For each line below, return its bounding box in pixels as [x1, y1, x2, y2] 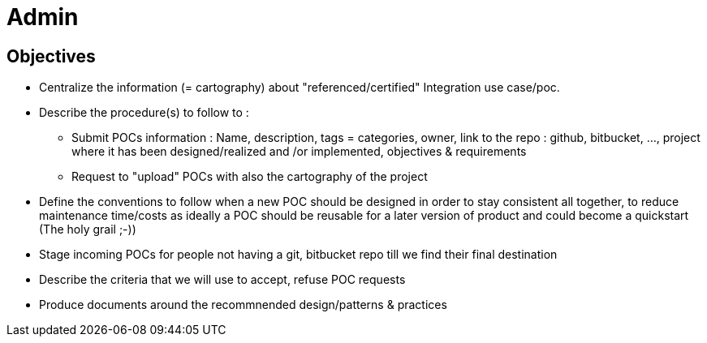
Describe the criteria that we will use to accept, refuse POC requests [39, 272, 406, 287]
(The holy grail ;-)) [39, 222, 136, 237]
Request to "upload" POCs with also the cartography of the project [71, 169, 428, 184]
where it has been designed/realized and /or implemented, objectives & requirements [71, 144, 527, 159]
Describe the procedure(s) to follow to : [39, 105, 249, 120]
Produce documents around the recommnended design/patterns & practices [39, 298, 447, 312]
